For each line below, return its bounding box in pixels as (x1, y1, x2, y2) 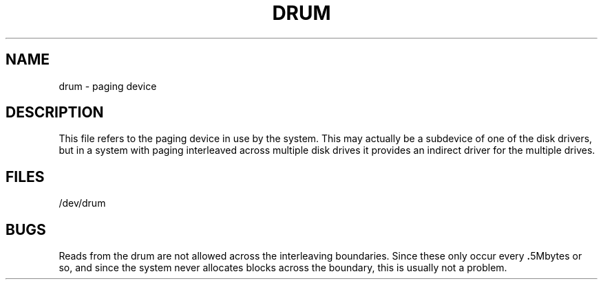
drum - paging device (59, 80, 157, 92)
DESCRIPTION (6, 104, 104, 122)
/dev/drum (59, 197, 106, 209)
